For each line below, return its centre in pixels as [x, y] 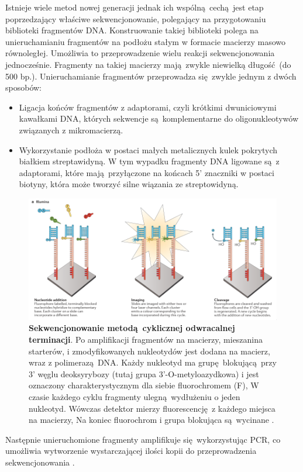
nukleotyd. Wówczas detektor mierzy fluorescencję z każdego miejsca [152, 408]
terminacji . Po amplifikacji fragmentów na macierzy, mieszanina [146, 339]
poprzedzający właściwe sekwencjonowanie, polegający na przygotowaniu [136, 18]
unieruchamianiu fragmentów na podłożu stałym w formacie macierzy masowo [146, 41]
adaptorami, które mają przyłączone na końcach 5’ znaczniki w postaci [147, 172]
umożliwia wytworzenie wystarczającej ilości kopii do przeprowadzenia [131, 451]
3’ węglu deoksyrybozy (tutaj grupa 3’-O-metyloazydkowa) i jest [144, 373]
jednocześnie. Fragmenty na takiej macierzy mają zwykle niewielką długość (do [148, 64]
